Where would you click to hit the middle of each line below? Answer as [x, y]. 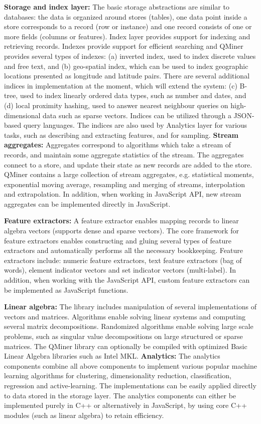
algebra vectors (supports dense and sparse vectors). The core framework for [121, 231]
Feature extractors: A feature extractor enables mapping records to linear [121, 221]
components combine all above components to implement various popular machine [130, 365]
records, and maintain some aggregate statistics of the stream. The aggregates [124, 154]
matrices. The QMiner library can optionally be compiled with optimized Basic [126, 346]
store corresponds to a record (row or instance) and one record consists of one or [128, 26]
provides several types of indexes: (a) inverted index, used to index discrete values [130, 56]
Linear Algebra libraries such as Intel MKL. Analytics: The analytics [112, 356]
